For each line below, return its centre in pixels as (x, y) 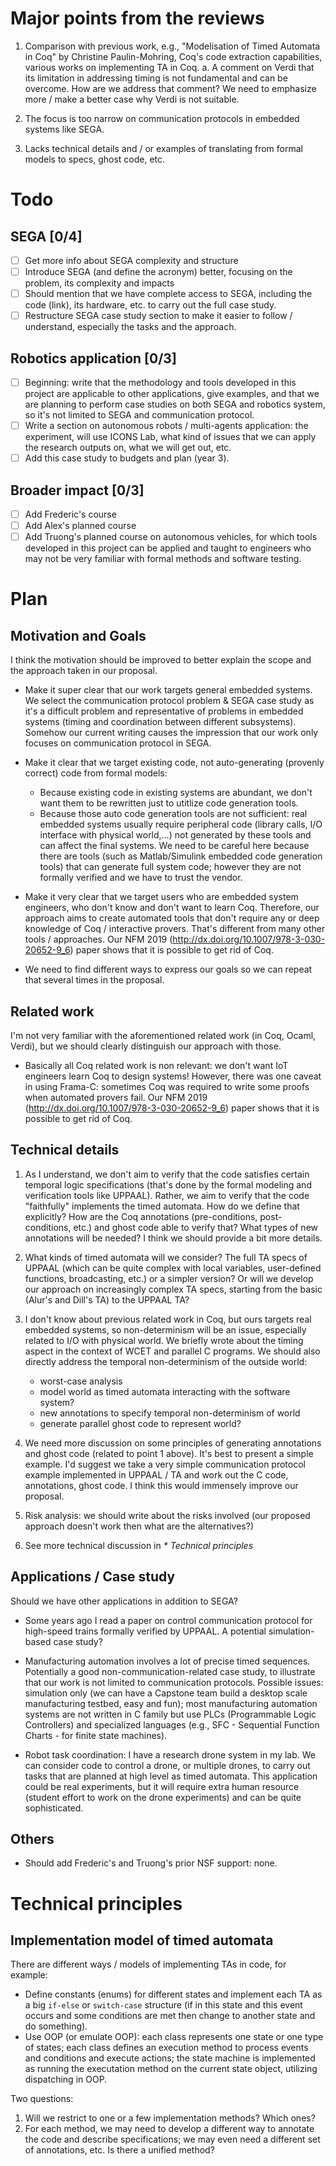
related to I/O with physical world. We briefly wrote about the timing (164, 1340)
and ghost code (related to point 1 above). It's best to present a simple (169, 1453)
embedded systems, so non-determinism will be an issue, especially (165, 1329)
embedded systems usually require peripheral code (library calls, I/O (181, 824)
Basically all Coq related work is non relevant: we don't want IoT (156, 1065)
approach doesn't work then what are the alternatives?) (139, 1526)
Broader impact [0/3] (77, 490)
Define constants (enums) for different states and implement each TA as (173, 1994)
